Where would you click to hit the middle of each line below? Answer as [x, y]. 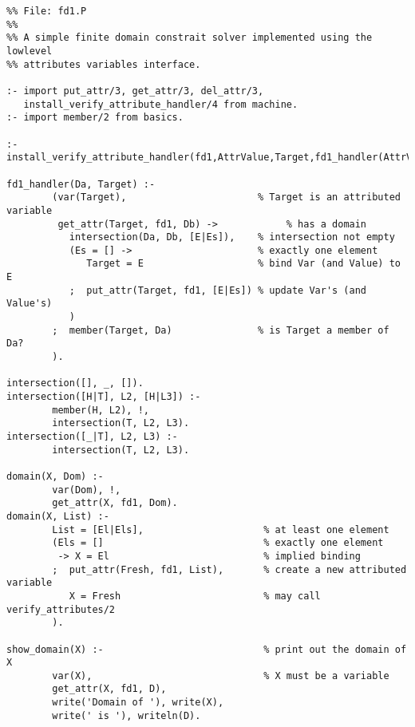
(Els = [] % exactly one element [218, 543]
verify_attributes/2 [61, 609]
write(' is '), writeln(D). [126, 715]
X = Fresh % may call [195, 596]
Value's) [30, 304]
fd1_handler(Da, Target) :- [81, 184]
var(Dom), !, [87, 490]
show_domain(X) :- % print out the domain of [207, 649]
